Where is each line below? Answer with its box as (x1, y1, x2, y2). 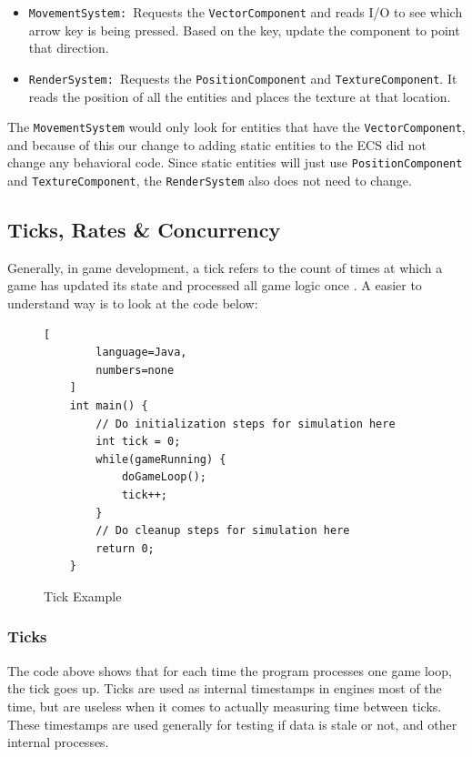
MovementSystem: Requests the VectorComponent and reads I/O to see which (28, 3, 463, 21)
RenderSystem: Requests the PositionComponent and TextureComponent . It (28, 68, 457, 87)
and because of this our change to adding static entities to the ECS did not (7, 135, 427, 154)
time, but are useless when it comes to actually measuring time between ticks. (7, 696, 442, 715)
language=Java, (95, 346, 187, 359)
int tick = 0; (95, 435, 181, 449)
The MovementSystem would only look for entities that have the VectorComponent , (7, 117, 466, 136)
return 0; (95, 541, 155, 555)
